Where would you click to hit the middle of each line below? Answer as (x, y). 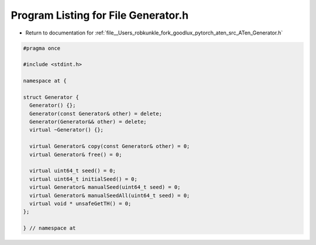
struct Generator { (51, 97)
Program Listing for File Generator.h (100, 15)
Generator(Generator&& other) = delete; (88, 122)
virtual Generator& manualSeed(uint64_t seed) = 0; (105, 187)
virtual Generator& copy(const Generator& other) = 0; (110, 146)
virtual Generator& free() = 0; (76, 154)
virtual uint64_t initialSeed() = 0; (83, 179)
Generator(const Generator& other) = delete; (96, 113)
